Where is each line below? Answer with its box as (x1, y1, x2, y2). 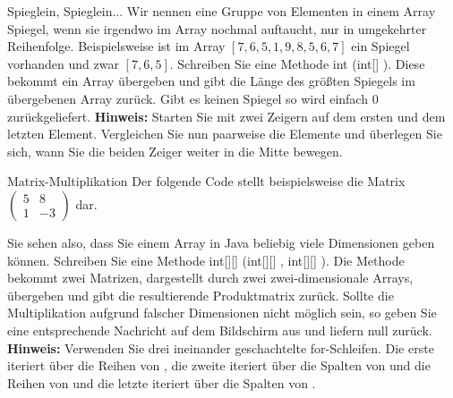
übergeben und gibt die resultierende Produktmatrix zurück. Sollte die (7, 285, 394, 304)
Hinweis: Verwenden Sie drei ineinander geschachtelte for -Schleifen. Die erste (7, 338, 434, 357)
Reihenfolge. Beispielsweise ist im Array (7, 37, 226, 55)
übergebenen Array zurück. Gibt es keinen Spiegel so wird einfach (7, 89, 368, 107)
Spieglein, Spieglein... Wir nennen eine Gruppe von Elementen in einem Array (7, 2, 436, 20)
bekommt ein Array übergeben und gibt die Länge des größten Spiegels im (7, 72, 415, 90)
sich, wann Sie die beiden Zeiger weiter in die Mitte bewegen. (7, 141, 343, 160)
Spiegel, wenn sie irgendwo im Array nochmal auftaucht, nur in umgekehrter (7, 19, 427, 38)
